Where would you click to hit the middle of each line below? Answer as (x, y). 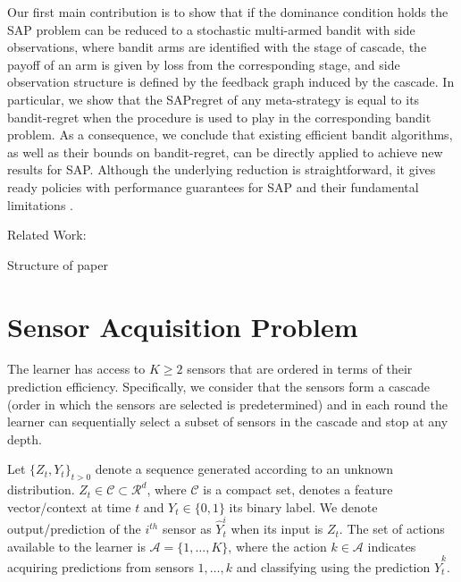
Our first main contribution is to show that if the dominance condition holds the (228, 12)
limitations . (40, 204)
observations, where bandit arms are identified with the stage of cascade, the (217, 47)
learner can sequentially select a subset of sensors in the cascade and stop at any (228, 422)
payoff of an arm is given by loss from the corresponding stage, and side (204, 64)
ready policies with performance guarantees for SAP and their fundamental (213, 186)
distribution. (41, 489)
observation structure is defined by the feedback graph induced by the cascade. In (231, 82)
